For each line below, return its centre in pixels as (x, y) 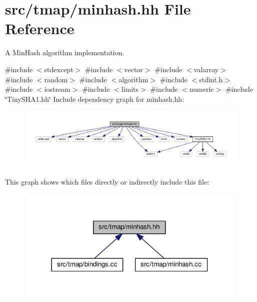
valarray (206, 69)
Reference (40, 28)
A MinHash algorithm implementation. (65, 52)
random (56, 79)
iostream (57, 89)
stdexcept (59, 69)
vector (133, 69)
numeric (201, 89)
